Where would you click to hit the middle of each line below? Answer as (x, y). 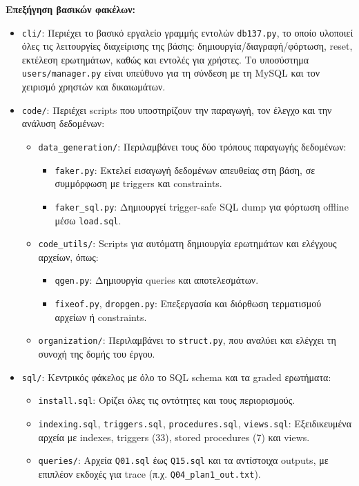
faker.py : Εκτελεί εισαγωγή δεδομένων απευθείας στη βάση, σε (185, 169)
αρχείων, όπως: (68, 256)
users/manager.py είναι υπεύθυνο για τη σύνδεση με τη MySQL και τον (171, 73)
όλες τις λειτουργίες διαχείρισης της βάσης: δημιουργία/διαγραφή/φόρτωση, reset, (187, 46)
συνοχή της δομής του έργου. (97, 353)
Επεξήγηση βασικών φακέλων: (71, 9)
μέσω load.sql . (88, 220)
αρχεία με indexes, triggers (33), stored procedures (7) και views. (174, 437)
